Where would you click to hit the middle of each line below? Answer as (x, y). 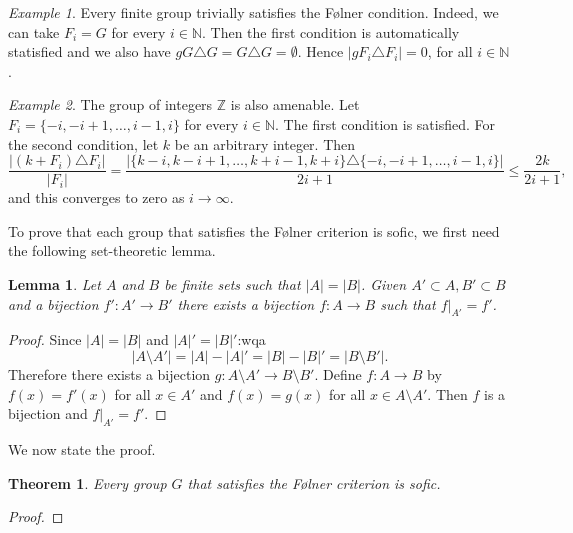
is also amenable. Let (295, 104)
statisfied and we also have (89, 51)
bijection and (48, 413)
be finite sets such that (232, 284)
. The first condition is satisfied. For (385, 123)
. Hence (320, 51)
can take (34, 31)
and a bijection (53, 303)
